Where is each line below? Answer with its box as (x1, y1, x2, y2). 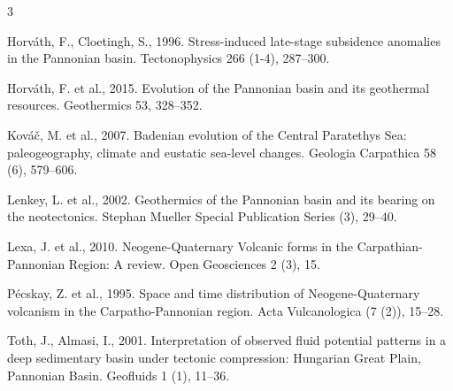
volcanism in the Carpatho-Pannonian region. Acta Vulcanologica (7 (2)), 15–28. (7, 301, 444, 319)
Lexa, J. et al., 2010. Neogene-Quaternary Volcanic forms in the (7, 236, 354, 255)
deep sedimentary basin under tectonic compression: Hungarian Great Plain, (7, 348, 421, 366)
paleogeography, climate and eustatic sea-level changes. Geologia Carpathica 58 (7, 142, 436, 161)
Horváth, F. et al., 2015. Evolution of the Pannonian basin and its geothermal (7, 78, 430, 96)
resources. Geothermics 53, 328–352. (7, 96, 203, 114)
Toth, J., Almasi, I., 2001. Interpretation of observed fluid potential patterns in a (7, 331, 447, 349)
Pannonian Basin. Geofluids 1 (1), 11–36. (7, 365, 230, 384)
